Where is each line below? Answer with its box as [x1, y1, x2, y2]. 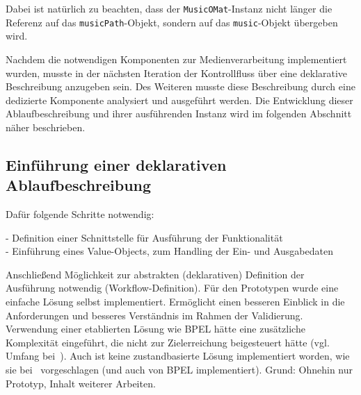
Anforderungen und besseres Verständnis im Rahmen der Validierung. [6, 308, 303, 322]
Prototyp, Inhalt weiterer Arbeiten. [6, 376, 156, 390]
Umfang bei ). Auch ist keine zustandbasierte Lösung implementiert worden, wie [6, 348, 350, 363]
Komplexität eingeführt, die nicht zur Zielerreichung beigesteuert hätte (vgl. [6, 335, 330, 349]
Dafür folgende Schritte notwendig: [6, 207, 154, 221]
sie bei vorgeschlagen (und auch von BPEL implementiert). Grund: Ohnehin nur [6, 362, 353, 376]
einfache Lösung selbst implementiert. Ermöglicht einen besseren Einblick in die [6, 294, 345, 309]
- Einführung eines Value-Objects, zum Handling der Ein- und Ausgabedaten [6, 244, 333, 258]
